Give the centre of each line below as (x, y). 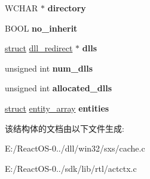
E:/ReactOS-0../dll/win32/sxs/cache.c (75, 148)
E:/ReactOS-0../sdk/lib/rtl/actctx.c (71, 168)
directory (67, 8)
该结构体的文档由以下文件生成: (65, 128)
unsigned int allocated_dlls (59, 88)
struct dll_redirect (39, 48)
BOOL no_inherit (41, 28)
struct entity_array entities (57, 108)
